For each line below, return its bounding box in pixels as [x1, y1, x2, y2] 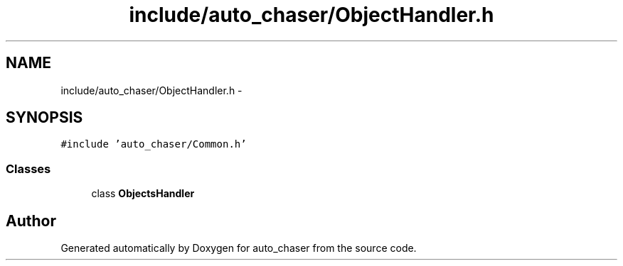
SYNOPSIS [6, 109, 83, 127]
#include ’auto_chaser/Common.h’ [60, 138, 247, 150]
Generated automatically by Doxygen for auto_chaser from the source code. [60, 242, 417, 255]
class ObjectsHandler [91, 187, 195, 200]
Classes [6, 161, 51, 176]
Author [6, 211, 56, 230]
